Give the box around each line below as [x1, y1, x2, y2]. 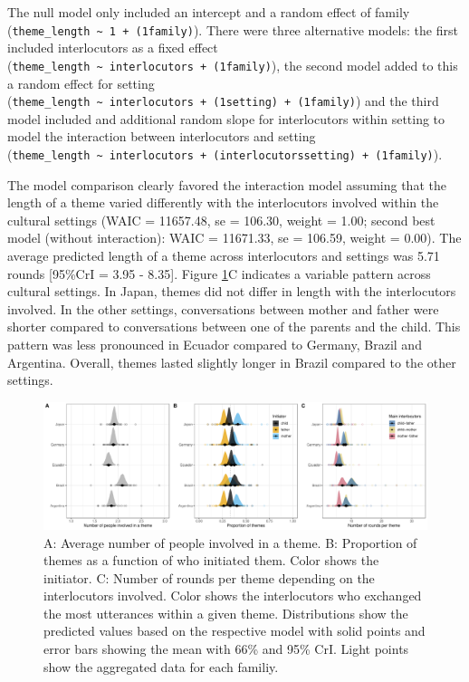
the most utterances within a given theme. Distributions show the [43, 603, 408, 622]
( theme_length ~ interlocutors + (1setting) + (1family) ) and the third [7, 91, 439, 110]
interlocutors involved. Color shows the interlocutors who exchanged [43, 586, 422, 605]
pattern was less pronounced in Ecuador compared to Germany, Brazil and [7, 334, 422, 353]
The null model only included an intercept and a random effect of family [7, 3, 410, 21]
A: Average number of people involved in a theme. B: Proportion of [43, 533, 417, 552]
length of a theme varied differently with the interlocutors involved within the [7, 193, 439, 212]
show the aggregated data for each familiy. [43, 657, 279, 676]
